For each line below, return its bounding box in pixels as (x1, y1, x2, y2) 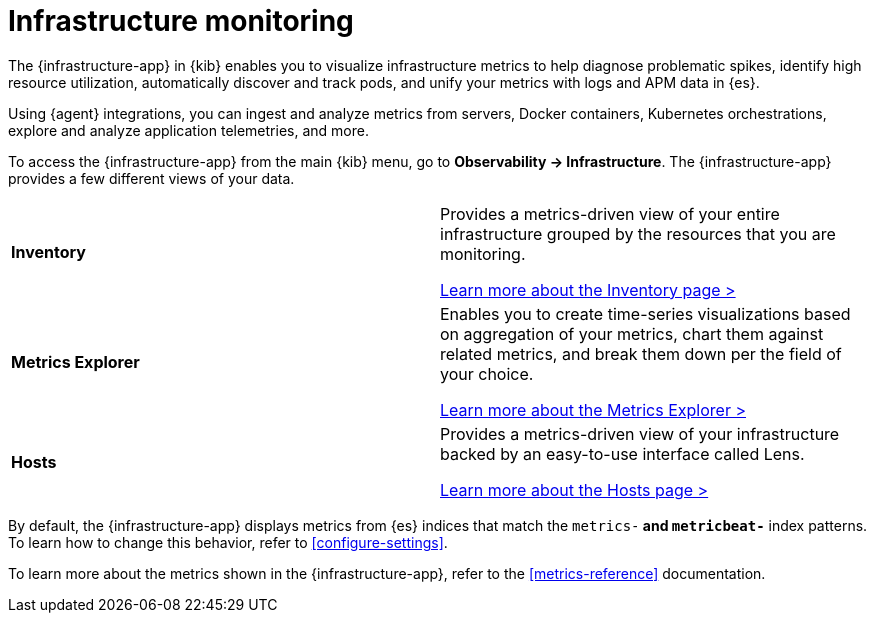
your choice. (440, 363, 534, 384)
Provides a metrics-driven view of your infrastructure (440, 423, 840, 444)
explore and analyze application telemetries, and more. (8, 121, 369, 139)
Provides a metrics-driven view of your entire (440, 203, 780, 224)
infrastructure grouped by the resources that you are (440, 223, 836, 244)
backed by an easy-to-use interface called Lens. (440, 443, 805, 464)
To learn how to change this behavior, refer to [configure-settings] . (8, 533, 448, 551)
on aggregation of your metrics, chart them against (440, 323, 824, 344)
